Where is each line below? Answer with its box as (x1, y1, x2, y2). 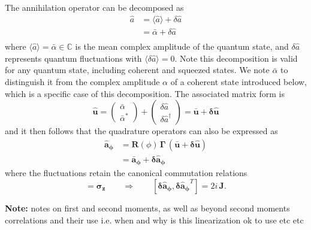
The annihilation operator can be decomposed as (5, 1, 184, 13)
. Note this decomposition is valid (174, 52, 298, 64)
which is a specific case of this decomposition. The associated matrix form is (5, 87, 285, 99)
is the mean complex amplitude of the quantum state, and (75, 40, 289, 53)
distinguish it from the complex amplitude (5, 75, 160, 87)
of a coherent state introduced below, (170, 75, 307, 87)
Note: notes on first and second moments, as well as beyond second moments (5, 202, 290, 214)
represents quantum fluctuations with (5, 52, 142, 64)
